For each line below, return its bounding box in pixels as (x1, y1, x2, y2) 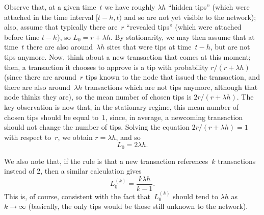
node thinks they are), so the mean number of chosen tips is (4, 91, 192, 102)
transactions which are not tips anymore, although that (85, 81, 258, 92)
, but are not (210, 41, 250, 52)
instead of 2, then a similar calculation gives (4, 165, 142, 176)
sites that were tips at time (107, 41, 192, 52)
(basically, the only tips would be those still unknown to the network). (28, 201, 248, 211)
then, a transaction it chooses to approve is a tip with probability (4, 61, 208, 72)
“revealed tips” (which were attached (126, 21, 242, 32)
